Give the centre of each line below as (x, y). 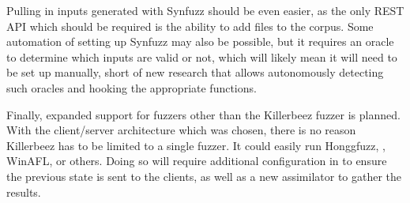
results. (24, 192)
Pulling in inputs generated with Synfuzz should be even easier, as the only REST (205, 10)
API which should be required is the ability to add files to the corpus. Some (190, 26)
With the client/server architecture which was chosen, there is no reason (181, 130)
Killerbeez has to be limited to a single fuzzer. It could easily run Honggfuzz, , (196, 145)
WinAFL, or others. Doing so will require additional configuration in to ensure (197, 161)
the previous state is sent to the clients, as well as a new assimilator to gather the (204, 176)
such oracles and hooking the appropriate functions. (132, 87)
